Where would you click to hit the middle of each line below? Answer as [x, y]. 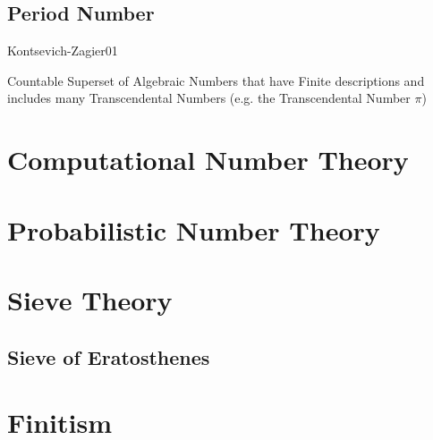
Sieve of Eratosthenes [109, 356]
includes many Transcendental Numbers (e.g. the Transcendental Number [209, 98]
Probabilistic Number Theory [194, 229]
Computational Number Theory [208, 160]
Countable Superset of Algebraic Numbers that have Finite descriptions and [216, 80]
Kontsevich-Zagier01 [63, 51]
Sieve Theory [90, 299]
